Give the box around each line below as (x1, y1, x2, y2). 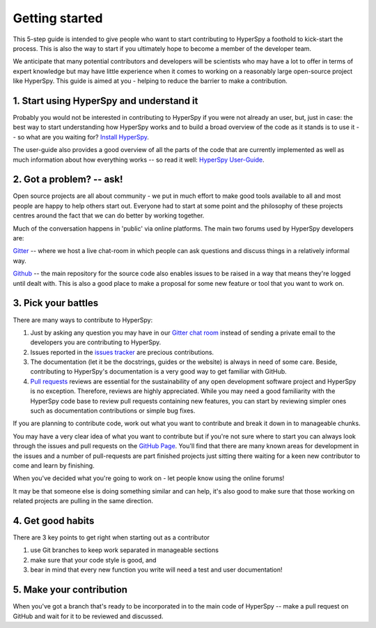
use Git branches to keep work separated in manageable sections (30, 546, 219, 554)
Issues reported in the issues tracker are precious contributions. (30, 348, 214, 356)
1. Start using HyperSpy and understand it (13, 95, 198, 107)
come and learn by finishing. (13, 461, 95, 470)
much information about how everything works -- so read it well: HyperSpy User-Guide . (13, 155, 265, 164)
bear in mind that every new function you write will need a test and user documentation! (30, 565, 283, 574)
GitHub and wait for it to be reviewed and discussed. (13, 612, 164, 620)
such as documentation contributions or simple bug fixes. (30, 406, 196, 415)
